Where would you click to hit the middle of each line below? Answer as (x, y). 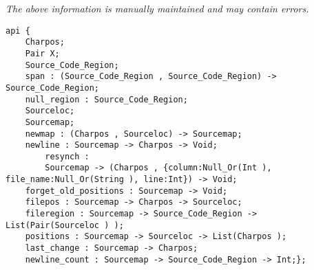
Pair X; (42, 53)
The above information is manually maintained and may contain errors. (157, 8)
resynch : (67, 156)
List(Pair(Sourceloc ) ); (65, 225)
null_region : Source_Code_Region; (106, 99)
